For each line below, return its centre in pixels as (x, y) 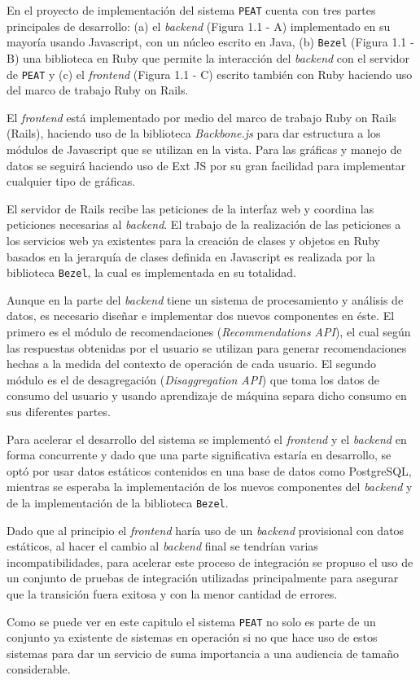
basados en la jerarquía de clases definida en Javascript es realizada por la (191, 256)
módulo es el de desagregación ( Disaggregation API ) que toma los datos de (193, 379)
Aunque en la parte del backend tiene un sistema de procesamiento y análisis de (205, 299)
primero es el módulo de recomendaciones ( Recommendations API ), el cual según (209, 331)
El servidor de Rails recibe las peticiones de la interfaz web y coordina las (190, 208)
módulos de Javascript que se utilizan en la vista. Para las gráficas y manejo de (204, 149)
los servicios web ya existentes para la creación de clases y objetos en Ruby (193, 240)
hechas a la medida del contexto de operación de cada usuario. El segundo (191, 364)
